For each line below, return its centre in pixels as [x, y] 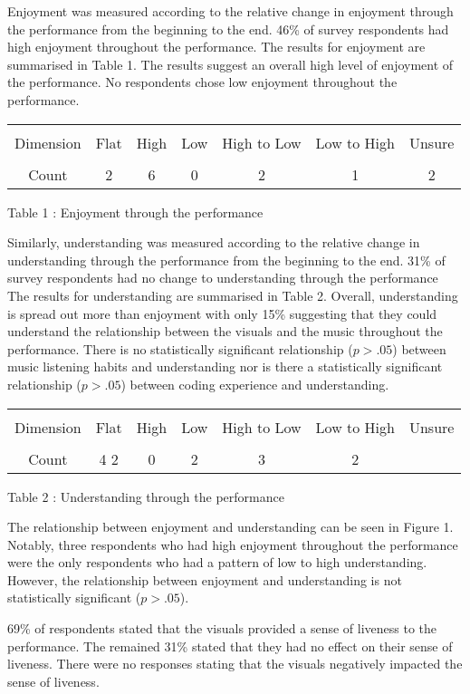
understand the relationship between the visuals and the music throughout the [225, 331]
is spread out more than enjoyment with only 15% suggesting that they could [222, 313]
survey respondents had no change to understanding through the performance [223, 278]
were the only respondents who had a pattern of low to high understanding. [217, 562]
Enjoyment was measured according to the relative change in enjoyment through [230, 11]
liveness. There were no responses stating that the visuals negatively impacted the [235, 664]
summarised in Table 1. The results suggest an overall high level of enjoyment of [230, 64]
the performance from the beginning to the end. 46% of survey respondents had [228, 29]
